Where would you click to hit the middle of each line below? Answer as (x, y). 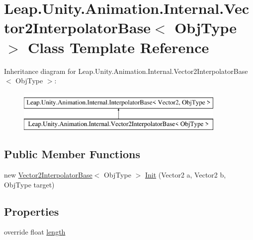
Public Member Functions (72, 154)
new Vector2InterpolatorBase (48, 175)
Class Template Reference (119, 47)
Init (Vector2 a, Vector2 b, (185, 175)
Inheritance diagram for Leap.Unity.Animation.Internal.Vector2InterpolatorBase (126, 71)
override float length (35, 232)
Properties (32, 211)
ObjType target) (29, 184)
